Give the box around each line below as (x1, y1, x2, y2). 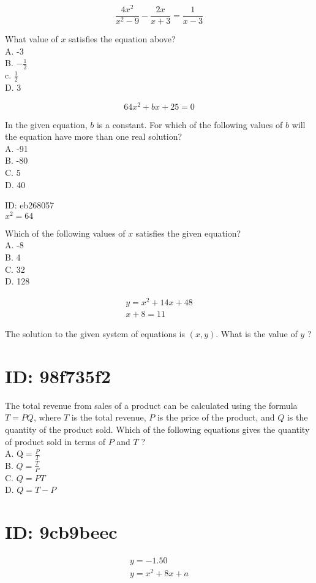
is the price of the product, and (157, 411, 275, 424)
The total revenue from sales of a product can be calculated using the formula (5, 398, 298, 411)
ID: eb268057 (5, 199, 55, 211)
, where (33, 411, 61, 424)
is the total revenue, (71, 411, 146, 424)
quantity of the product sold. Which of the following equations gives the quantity (5, 422, 310, 435)
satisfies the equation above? (69, 32, 176, 45)
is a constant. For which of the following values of (96, 118, 283, 131)
